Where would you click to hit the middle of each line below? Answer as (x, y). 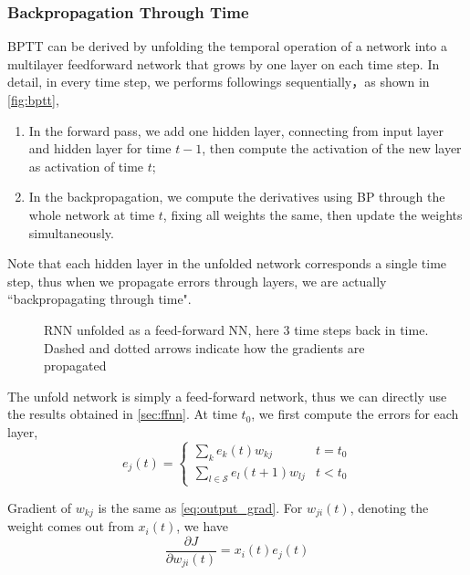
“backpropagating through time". (99, 299)
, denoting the (389, 507)
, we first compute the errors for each (355, 414)
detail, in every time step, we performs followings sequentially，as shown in (219, 82)
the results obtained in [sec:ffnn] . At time (122, 414)
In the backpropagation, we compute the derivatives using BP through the (237, 197)
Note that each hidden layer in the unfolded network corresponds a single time (227, 263)
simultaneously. (71, 232)
